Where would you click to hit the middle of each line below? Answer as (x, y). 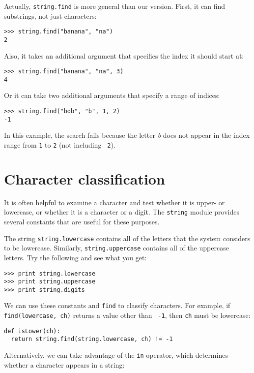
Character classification (85, 178)
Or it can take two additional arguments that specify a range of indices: (112, 95)
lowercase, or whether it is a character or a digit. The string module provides (122, 212)
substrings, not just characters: (50, 16)
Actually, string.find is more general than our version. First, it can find (115, 6)
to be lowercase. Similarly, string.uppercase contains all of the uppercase (116, 248)
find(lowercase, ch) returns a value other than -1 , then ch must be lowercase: (127, 315)
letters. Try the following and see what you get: (75, 257)
